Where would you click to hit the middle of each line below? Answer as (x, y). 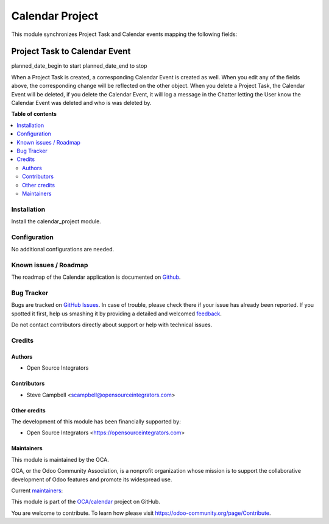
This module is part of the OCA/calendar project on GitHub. (86, 502)
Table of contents (34, 114)
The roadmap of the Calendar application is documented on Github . (96, 277)
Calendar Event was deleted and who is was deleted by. (81, 103)
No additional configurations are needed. (63, 249)
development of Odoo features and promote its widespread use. (92, 479)
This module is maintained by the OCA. (60, 459)
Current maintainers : (37, 490)
